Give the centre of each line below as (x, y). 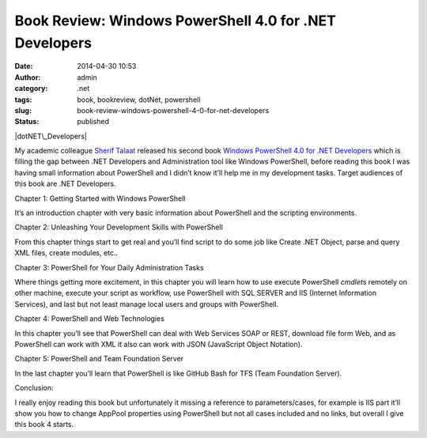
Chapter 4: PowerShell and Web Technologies (90, 319)
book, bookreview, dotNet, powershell (139, 100)
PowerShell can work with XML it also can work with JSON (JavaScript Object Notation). (159, 344)
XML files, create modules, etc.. (66, 253)
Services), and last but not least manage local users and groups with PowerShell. (147, 304)
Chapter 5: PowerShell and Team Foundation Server (99, 359)
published (93, 122)
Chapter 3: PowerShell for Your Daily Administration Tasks (110, 267)
